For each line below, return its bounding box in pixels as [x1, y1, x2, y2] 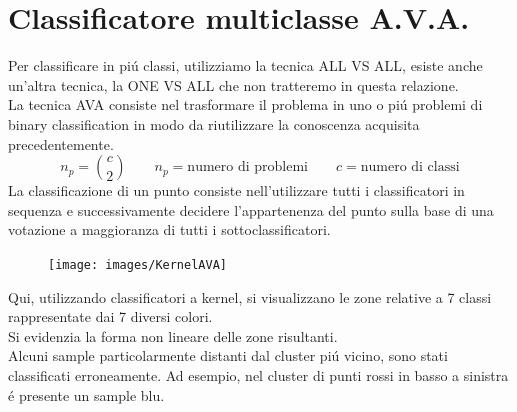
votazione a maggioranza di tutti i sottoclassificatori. [8, 219, 331, 240]
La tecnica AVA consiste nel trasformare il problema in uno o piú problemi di [8, 94, 483, 115]
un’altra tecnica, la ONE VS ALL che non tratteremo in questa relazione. [8, 74, 459, 95]
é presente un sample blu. [8, 384, 165, 405]
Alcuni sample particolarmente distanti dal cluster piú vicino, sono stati [8, 345, 448, 366]
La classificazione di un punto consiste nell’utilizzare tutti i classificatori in [8, 180, 465, 201]
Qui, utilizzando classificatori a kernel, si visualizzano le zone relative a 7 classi [8, 286, 492, 307]
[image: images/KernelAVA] [48, 257, 227, 272]
